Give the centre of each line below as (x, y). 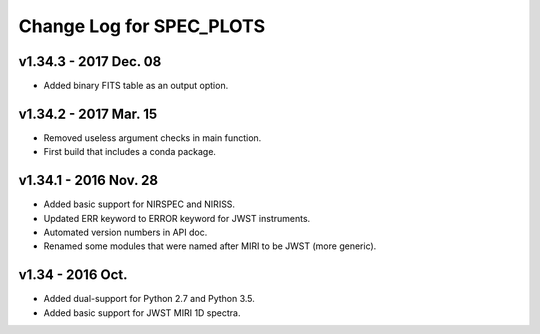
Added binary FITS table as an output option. (136, 86)
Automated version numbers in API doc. (125, 232)
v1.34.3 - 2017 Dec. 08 (90, 61)
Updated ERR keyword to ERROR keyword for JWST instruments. (177, 218)
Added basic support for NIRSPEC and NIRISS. (139, 204)
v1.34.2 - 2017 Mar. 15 (88, 113)
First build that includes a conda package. (130, 152)
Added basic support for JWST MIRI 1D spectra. (142, 312)
